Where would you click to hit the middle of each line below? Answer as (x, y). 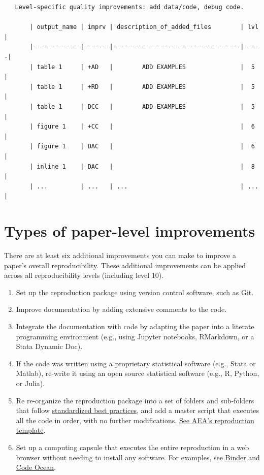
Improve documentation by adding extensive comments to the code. (121, 309)
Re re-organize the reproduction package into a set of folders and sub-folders (135, 400)
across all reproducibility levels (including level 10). (84, 275)
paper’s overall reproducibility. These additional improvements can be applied (125, 265)
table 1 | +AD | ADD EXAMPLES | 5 (146, 67)
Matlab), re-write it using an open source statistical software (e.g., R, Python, (138, 373)
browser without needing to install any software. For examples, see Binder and (138, 457)
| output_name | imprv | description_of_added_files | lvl (144, 27)
